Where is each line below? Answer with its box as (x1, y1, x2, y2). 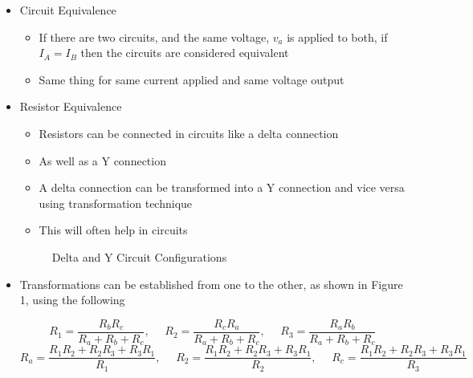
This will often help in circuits (39, 222, 188, 238)
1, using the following (19, 291, 125, 308)
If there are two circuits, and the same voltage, (39, 28, 270, 45)
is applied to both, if (287, 28, 388, 45)
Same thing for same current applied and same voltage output (39, 71, 345, 87)
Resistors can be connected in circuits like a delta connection (39, 124, 339, 141)
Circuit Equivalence (19, 2, 116, 18)
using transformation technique (39, 194, 193, 211)
